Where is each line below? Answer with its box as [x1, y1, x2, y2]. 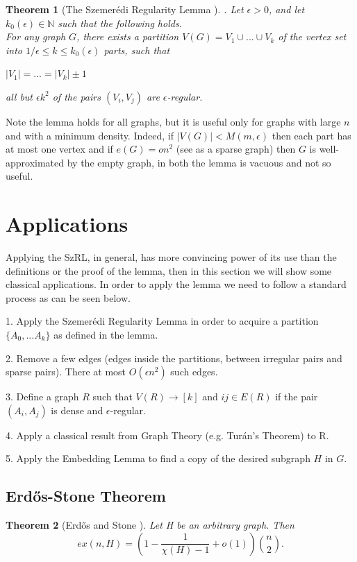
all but [6, 89, 33, 103]
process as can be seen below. [6, 290, 131, 305]
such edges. [170, 364, 218, 379]
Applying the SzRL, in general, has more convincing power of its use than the [6, 250, 337, 264]
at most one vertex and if [6, 142, 113, 156]
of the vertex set [278, 29, 347, 44]
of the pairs [52, 89, 101, 103]
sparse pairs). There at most [6, 364, 126, 379]
